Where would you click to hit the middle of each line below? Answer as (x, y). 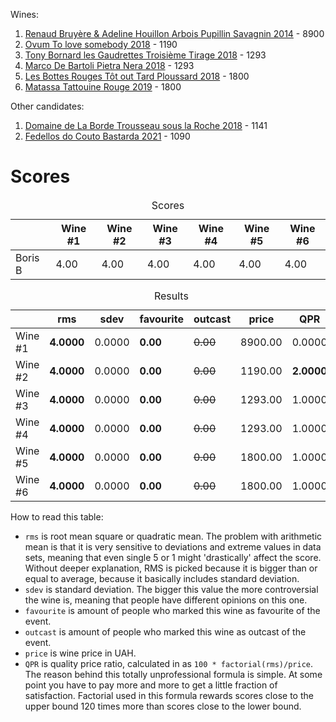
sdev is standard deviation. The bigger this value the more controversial (171, 589)
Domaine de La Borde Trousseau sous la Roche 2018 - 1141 (146, 125)
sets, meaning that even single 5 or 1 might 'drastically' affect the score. (173, 557)
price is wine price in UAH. (80, 653)
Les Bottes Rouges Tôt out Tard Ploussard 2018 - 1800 (137, 76)
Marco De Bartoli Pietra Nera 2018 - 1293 (109, 65)
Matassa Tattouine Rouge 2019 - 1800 (103, 87)
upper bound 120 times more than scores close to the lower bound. (163, 706)
